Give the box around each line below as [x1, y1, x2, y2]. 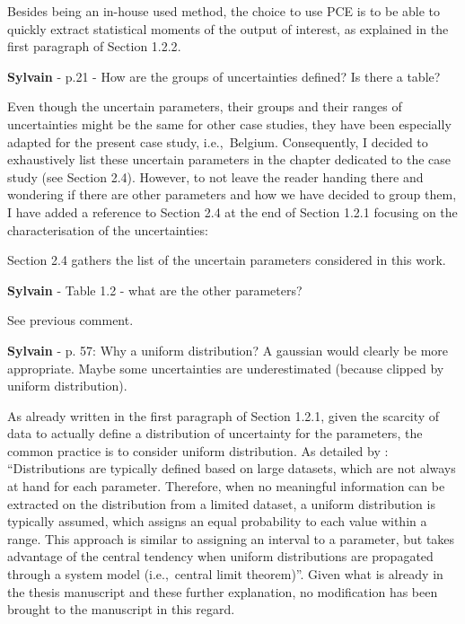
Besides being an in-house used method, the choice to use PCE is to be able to [7, 2, 441, 20]
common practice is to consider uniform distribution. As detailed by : [7, 441, 389, 460]
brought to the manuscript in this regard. [7, 600, 235, 619]
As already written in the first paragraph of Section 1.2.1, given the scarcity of [7, 406, 440, 425]
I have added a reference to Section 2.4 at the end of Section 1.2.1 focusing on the [7, 202, 458, 221]
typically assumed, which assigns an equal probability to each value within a [7, 512, 427, 531]
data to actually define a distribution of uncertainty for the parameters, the [7, 424, 423, 443]
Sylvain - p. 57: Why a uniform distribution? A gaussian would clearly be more [7, 340, 448, 359]
